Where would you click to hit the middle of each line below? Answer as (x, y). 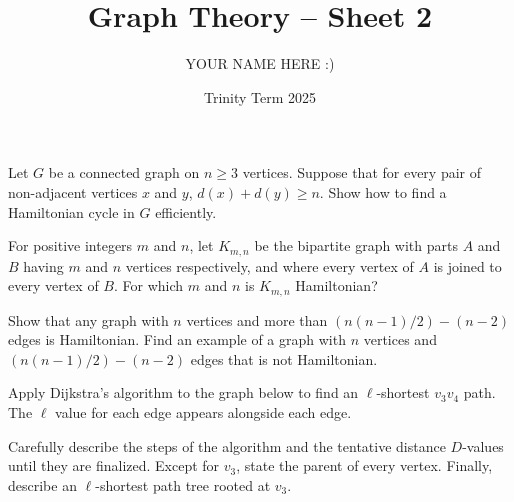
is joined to (467, 265)
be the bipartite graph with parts (356, 245)
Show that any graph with (88, 319)
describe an (42, 484)
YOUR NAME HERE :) (260, 63)
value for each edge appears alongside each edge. (203, 411)
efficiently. (186, 211)
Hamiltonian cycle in (71, 211)
